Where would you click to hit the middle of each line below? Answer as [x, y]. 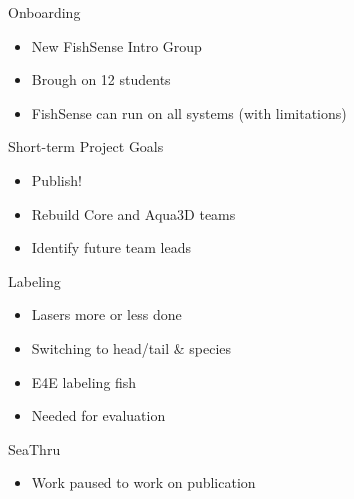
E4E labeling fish [84, 381]
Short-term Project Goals [86, 146]
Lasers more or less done [106, 314]
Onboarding [44, 12]
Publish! [56, 179]
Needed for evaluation [98, 415]
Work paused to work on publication [143, 482]
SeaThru [34, 448]
